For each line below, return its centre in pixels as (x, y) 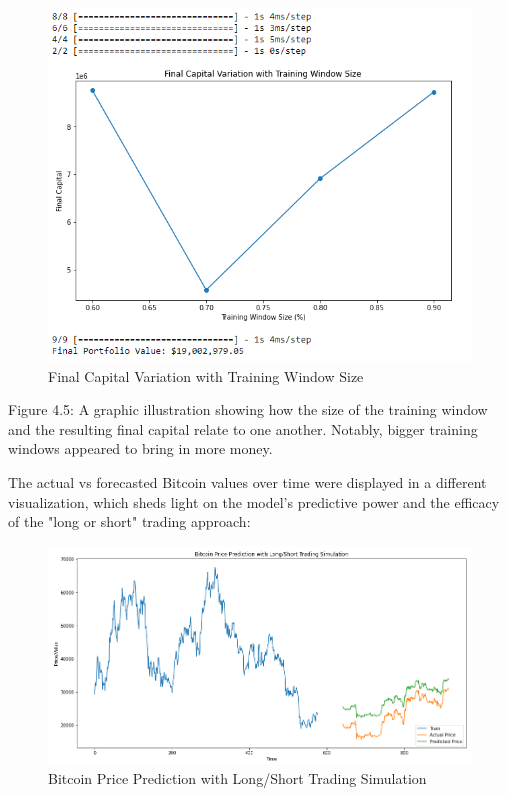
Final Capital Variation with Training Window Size (206, 375)
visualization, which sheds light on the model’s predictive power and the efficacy (254, 501)
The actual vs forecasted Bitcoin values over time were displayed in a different (247, 481)
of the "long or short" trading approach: (129, 521)
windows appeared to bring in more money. (140, 448)
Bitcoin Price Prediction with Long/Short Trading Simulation (237, 777)
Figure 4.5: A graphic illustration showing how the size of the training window (248, 409)
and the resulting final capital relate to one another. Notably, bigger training (243, 428)
